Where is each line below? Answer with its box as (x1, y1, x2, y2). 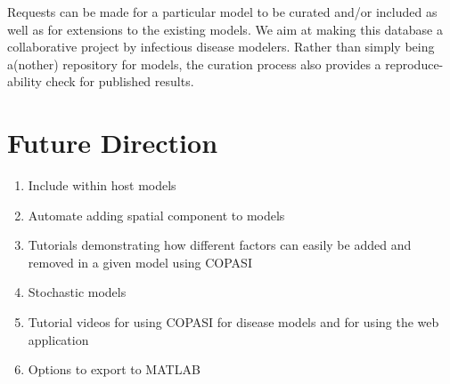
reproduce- (385, 54, 444, 73)
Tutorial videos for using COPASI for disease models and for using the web (28, 313, 439, 332)
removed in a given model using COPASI (28, 252, 252, 271)
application (28, 330, 89, 348)
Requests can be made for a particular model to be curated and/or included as (7, 3, 438, 20)
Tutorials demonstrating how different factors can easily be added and (28, 236, 412, 254)
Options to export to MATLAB (28, 360, 200, 379)
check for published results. (45, 72, 194, 91)
